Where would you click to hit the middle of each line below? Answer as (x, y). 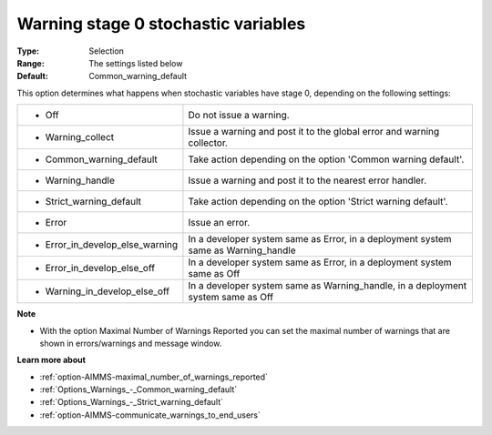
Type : (28, 51)
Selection (107, 51)
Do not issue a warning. (239, 116)
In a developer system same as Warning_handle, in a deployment (328, 286)
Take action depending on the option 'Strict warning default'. (318, 202)
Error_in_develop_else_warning (112, 245)
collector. (208, 143)
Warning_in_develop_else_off (108, 291)
